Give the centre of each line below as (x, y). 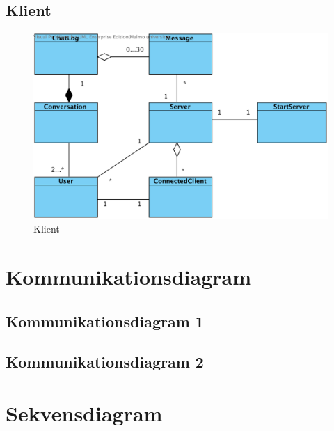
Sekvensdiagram (84, 413)
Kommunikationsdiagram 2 (105, 362)
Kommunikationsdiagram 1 (105, 321)
